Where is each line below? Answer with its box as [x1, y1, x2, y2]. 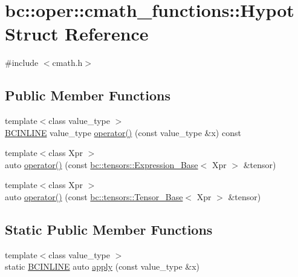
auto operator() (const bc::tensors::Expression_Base [5, 158, 198, 171]
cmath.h [52, 56, 83, 69]
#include [5, 56, 39, 69]
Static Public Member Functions [5, 220, 213, 239]
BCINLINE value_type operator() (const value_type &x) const [5, 126, 241, 138]
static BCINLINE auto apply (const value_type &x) [5, 260, 199, 273]
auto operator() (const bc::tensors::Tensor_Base [5, 191, 183, 203]
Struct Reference [5, 21, 149, 46]
